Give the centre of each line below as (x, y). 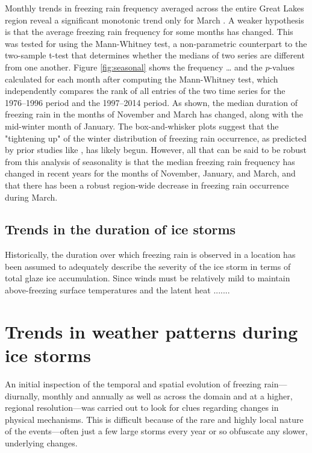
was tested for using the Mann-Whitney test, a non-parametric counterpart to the (156, 43)
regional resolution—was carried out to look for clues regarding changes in (142, 408)
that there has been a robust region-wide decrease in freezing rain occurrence (147, 185)
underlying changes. (41, 442)
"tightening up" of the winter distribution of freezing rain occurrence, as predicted (156, 138)
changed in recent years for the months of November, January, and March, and (150, 173)
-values (282, 67)
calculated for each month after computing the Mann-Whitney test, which (142, 79)
